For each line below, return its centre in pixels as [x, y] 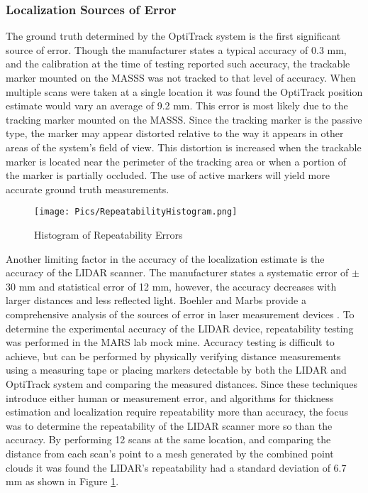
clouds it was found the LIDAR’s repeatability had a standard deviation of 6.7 [176, 467]
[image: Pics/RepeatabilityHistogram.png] [136, 212]
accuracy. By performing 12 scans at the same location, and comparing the [168, 439]
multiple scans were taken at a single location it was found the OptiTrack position [184, 91]
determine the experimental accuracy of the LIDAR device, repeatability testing [180, 328]
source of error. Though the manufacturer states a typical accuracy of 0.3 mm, [176, 49]
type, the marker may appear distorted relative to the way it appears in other [175, 133]
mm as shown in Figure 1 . [62, 481]
